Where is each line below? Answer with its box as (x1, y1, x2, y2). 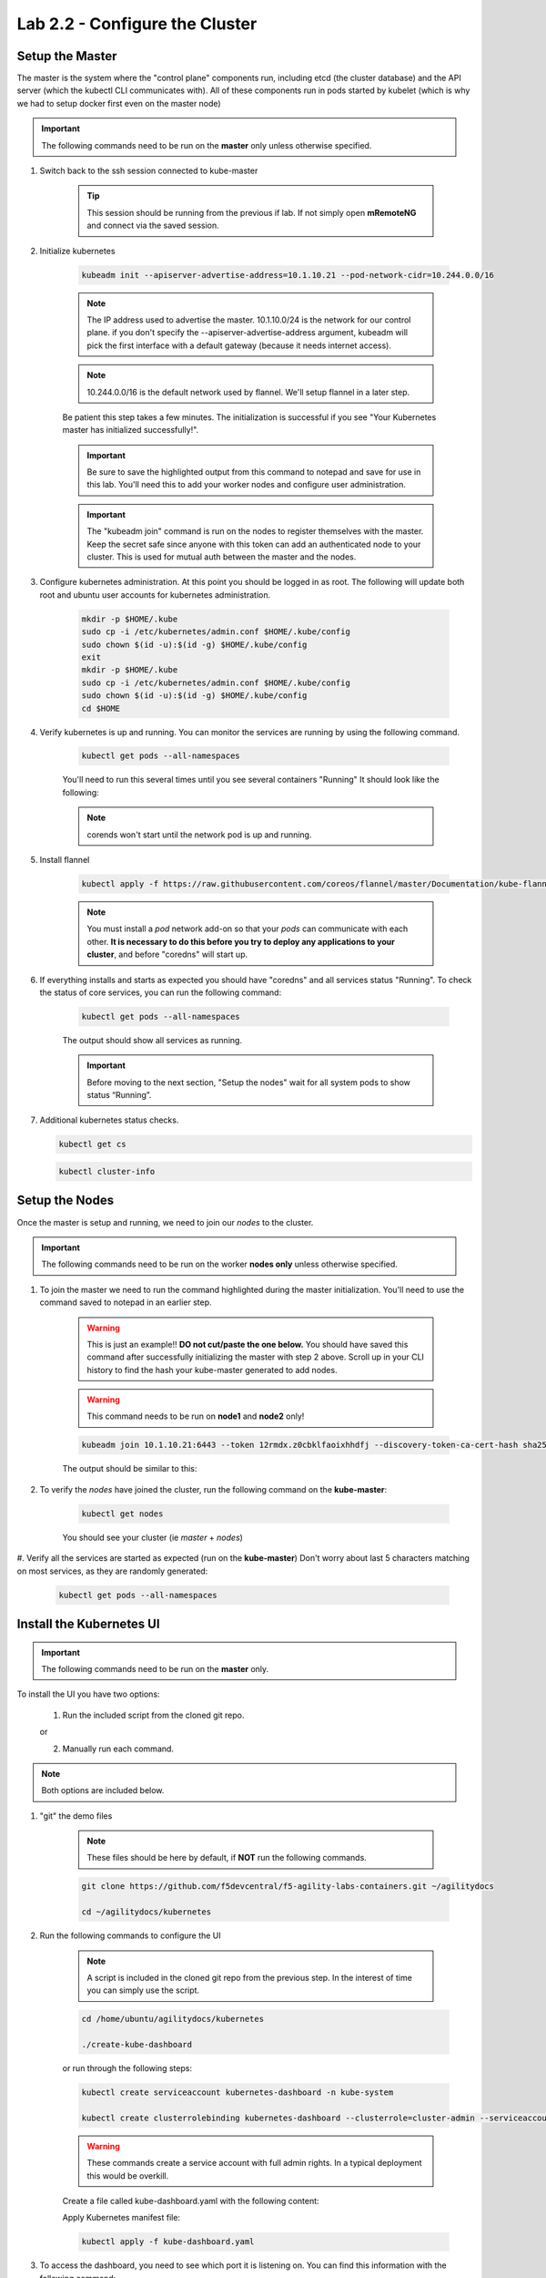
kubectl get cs (58, 1139, 126, 1150)
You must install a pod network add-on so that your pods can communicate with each (86, 923, 409, 934)
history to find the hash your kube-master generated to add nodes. (86, 1364, 338, 1375)
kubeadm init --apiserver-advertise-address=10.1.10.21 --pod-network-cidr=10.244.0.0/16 (81, 270, 495, 280)
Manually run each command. (62, 1743, 175, 1754)
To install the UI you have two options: (16, 1688, 160, 1699)
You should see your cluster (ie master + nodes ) (62, 1532, 243, 1543)
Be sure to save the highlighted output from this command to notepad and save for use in (86, 467, 421, 477)
